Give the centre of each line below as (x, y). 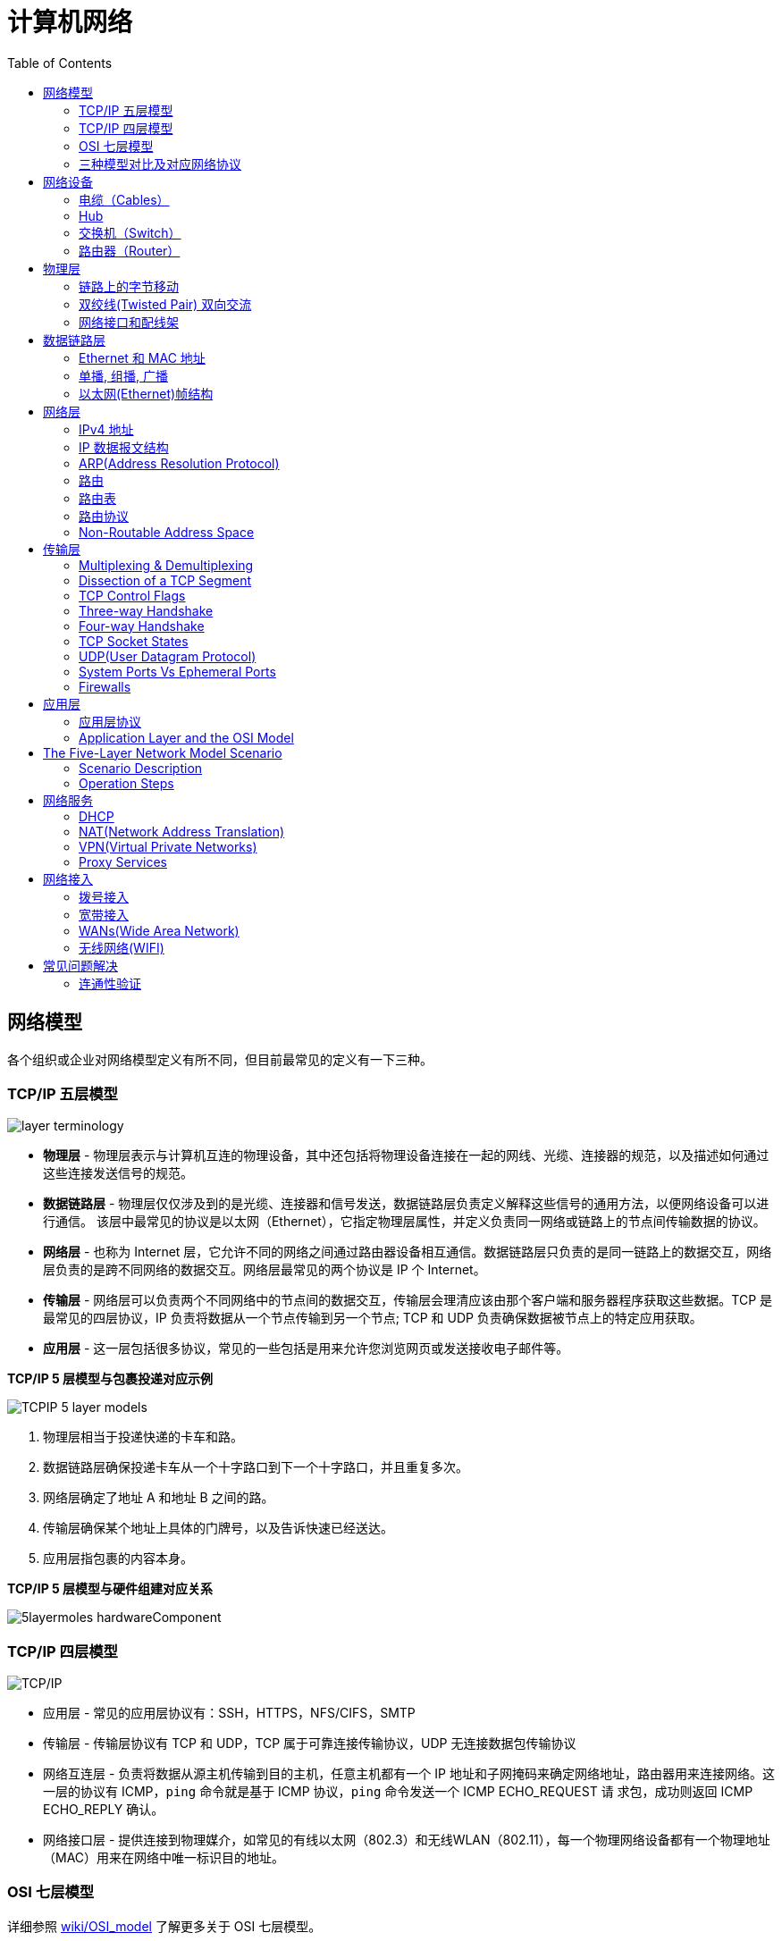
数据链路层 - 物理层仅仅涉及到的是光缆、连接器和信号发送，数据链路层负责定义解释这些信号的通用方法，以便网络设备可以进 (406, 1204)
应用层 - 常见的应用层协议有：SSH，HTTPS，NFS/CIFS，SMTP (229, 1713)
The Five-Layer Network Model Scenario (163, 752)
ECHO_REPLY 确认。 (104, 1810)
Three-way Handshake (146, 610)
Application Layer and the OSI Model (186, 737)
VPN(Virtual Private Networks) (168, 846)
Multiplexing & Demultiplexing (166, 565)
